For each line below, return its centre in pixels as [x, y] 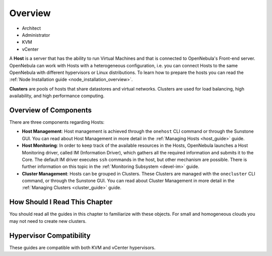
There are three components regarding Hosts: [57, 122]
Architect [31, 28]
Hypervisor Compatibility [50, 236]
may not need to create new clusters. [48, 221]
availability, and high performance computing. [57, 96]
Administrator [36, 35]
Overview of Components [50, 110]
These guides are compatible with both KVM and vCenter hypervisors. [82, 247]
